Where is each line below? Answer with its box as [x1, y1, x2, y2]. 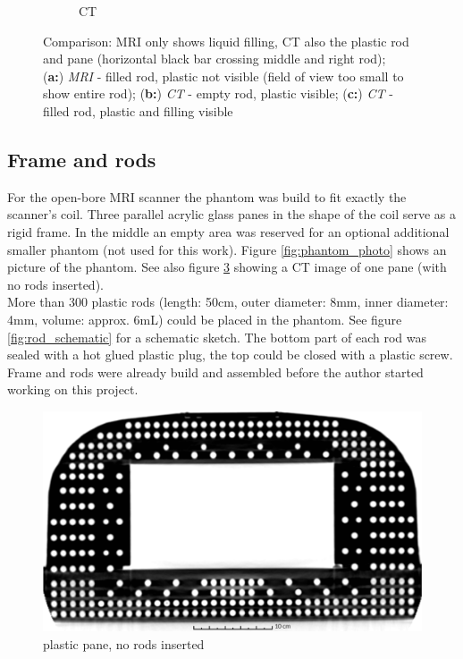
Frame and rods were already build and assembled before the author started [7, 362, 424, 381]
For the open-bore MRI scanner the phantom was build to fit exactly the [7, 187, 407, 206]
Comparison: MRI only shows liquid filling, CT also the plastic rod [43, 31, 409, 50]
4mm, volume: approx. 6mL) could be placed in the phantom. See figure [7, 309, 402, 328]
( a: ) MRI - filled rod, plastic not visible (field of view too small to [43, 66, 404, 85]
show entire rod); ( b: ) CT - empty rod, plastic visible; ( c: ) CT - [43, 84, 393, 103]
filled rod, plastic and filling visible [43, 101, 233, 120]
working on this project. [7, 380, 139, 399]
